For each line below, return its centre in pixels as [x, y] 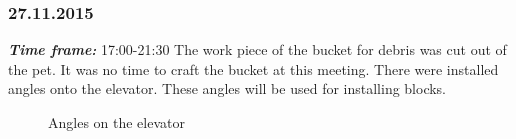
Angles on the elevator [116, 122]
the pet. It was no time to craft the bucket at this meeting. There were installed [253, 68]
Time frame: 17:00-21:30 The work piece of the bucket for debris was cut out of [257, 49]
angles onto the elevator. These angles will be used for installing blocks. [227, 88]
